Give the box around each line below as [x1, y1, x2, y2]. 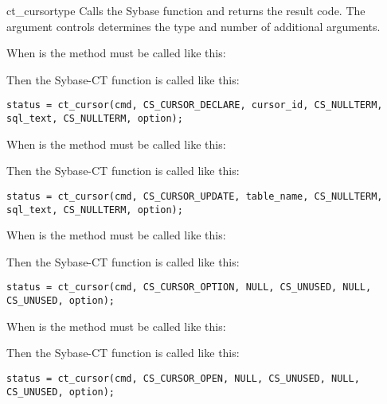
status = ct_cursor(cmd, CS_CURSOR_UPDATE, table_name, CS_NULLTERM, [6, 190, 383, 202]
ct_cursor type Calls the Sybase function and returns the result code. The [6, 2, 365, 18]
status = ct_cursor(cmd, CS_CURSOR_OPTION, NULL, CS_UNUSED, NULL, [6, 282, 372, 293]
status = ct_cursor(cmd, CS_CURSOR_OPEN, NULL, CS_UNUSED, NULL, [6, 372, 360, 384]
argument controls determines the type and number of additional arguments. [6, 17, 381, 34]
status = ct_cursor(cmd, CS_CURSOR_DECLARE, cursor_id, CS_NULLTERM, [6, 99, 383, 111]
